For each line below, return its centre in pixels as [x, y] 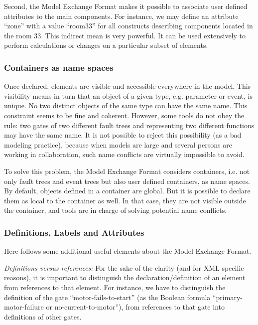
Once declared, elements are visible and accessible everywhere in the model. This [128, 86]
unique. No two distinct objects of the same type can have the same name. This [126, 105]
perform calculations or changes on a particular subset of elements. [106, 45]
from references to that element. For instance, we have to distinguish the [115, 287]
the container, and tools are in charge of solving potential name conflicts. [116, 210]
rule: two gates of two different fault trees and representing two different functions [129, 125]
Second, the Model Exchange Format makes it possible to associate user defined [126, 6]
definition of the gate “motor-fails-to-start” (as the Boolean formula [107, 297]
